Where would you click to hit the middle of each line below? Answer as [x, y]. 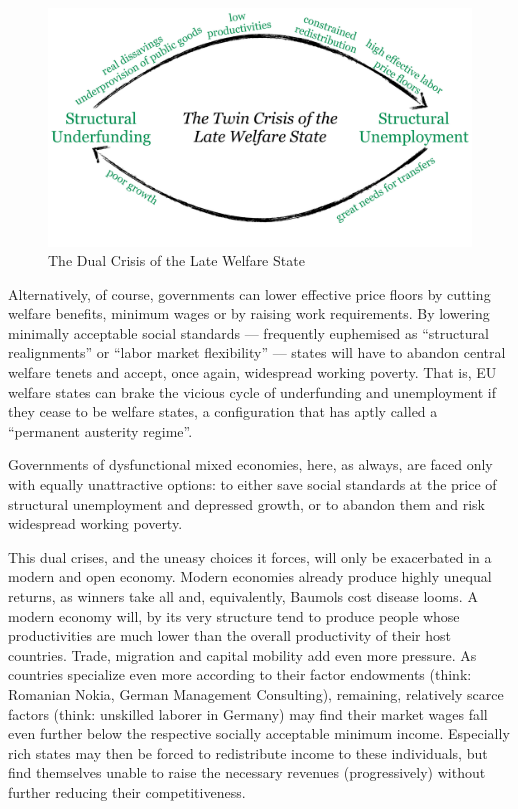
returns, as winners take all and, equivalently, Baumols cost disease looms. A [243, 596]
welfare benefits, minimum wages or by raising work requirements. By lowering [249, 313]
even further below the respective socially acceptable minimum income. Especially [259, 733]
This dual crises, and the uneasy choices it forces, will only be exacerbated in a [250, 556]
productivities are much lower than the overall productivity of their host [229, 635]
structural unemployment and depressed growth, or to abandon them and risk [246, 503]
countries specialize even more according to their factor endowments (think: [240, 674]
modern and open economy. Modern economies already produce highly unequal [250, 576]
